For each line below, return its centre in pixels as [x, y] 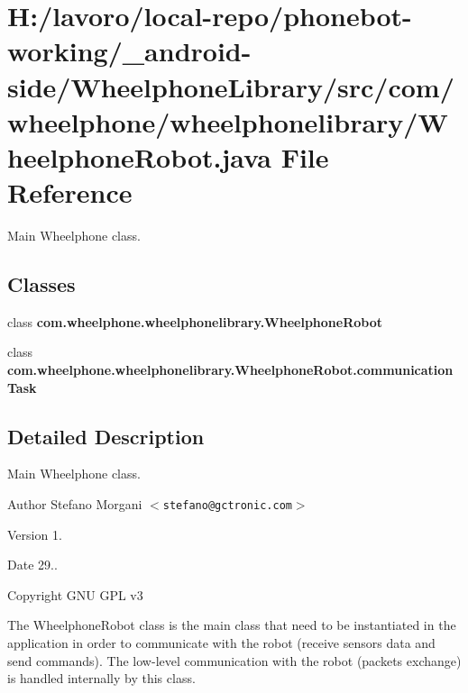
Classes [41, 284]
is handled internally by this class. [101, 678]
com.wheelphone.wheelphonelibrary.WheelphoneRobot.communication [230, 370]
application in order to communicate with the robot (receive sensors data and [221, 643]
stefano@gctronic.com [227, 506]
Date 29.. [32, 565]
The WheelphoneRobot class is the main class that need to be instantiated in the [232, 625]
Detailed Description [106, 436]
